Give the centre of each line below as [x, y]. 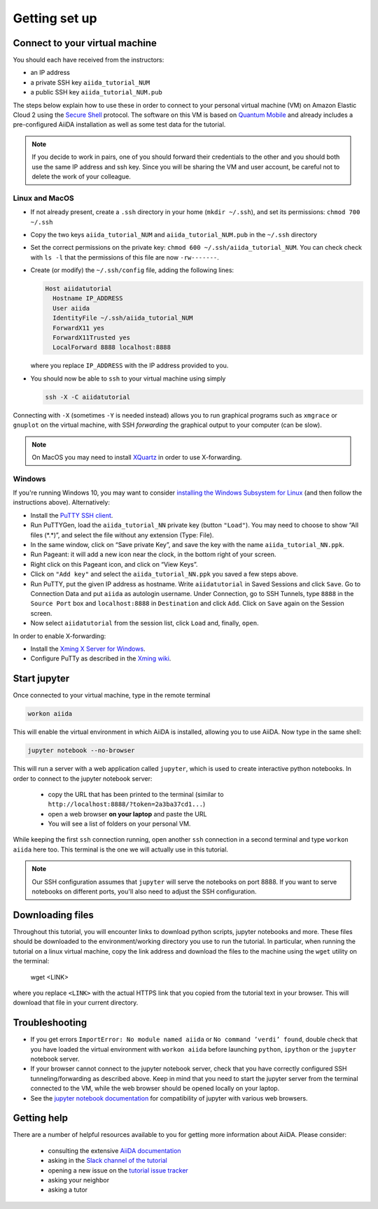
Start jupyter [41, 679]
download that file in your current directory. [76, 1003]
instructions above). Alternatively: [61, 502]
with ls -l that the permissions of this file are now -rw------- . [125, 257]
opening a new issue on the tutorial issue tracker [118, 1170]
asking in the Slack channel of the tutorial [107, 1161]
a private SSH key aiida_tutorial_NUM [90, 82]
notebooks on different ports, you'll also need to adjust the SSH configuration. [144, 891]
